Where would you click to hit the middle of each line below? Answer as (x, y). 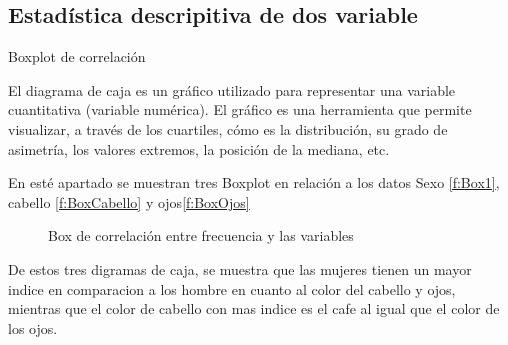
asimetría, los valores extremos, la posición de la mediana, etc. (199, 148)
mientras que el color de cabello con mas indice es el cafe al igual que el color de (254, 308)
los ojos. (33, 327)
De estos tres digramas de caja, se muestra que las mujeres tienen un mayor (240, 268)
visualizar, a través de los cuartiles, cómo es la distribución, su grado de (228, 128)
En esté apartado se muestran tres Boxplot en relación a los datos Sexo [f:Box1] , (254, 182)
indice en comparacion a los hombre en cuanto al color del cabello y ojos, (232, 288)
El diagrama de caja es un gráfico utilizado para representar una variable (232, 89)
